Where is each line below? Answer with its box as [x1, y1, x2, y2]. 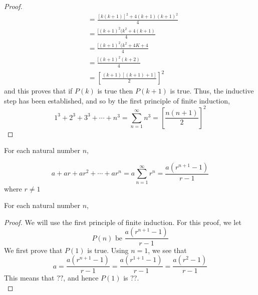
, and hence [63, 272, 99, 283]
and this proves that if [4, 85, 73, 96]
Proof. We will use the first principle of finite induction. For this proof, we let [4, 216, 241, 227]
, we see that [148, 244, 187, 255]
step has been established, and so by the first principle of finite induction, [4, 95, 230, 105]
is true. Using [87, 244, 129, 255]
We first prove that [4, 244, 63, 255]
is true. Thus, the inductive [170, 85, 254, 96]
